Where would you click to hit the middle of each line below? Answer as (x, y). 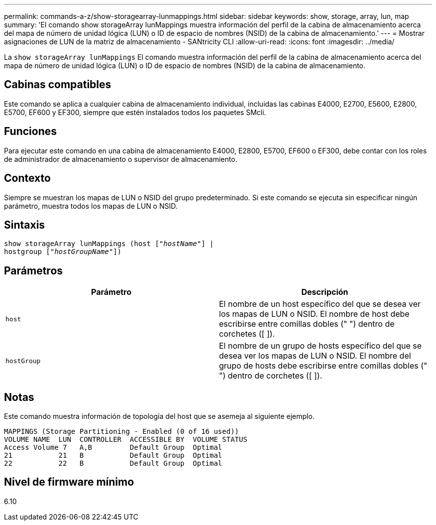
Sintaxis (25, 225)
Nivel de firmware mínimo (69, 482)
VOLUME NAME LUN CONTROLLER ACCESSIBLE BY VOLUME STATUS (126, 440)
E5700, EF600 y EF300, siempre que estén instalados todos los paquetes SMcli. (135, 112)
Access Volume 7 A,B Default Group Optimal (113, 448)
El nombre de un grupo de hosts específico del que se (321, 346)
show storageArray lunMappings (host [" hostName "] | (109, 244)
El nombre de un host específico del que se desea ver (320, 304)
